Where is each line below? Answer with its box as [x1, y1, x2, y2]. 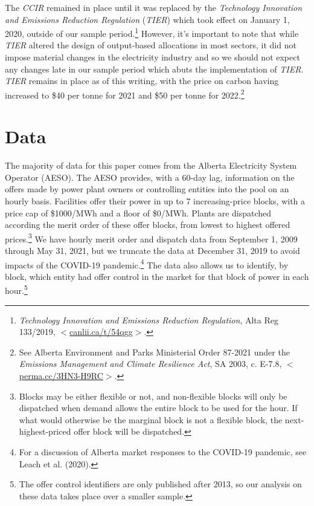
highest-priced [19, 425, 71, 438]
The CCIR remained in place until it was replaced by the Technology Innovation [5, 1, 303, 13]
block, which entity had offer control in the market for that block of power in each [5, 270, 309, 282]
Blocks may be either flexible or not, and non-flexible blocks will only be [19, 389, 287, 402]
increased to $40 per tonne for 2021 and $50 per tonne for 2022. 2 [5, 86, 245, 101]
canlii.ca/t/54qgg [69, 325, 133, 338]
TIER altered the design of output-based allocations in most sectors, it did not [5, 39, 296, 51]
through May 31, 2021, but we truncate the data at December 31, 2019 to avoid [5, 244, 300, 256]
